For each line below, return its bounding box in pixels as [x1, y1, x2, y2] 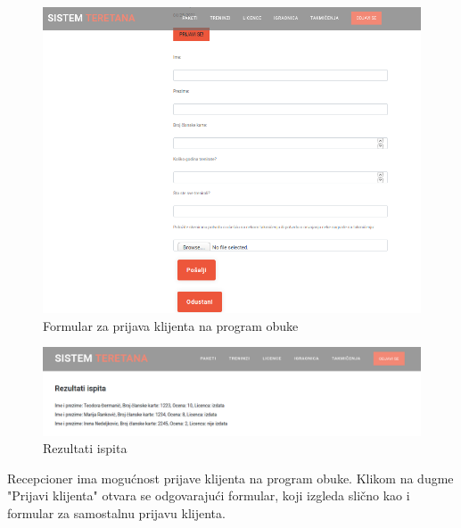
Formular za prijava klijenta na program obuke [43, 316, 299, 334]
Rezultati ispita [43, 439, 128, 458]
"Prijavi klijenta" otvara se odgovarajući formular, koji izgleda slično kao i [7, 486, 410, 505]
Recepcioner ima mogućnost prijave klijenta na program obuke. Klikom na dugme [7, 468, 454, 487]
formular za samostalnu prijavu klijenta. [7, 504, 226, 523]
